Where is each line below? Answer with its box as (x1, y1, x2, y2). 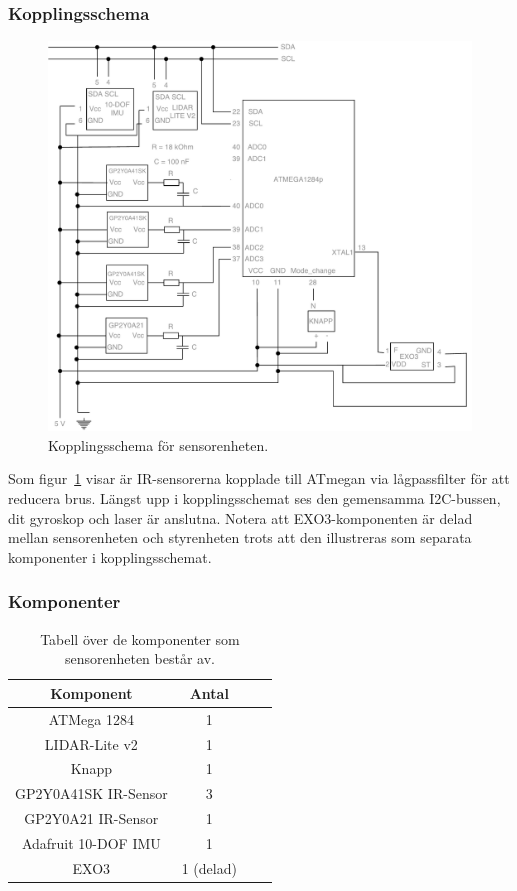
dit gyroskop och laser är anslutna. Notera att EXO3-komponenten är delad (8, 507, 473, 528)
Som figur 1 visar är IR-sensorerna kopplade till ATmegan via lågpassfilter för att (8, 468, 510, 489)
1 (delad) (181, 857, 237, 878)
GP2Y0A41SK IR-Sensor (15, 783, 168, 804)
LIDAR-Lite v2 (44, 733, 138, 754)
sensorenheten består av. (64, 648, 215, 669)
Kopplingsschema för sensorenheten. (48, 434, 269, 455)
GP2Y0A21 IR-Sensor (24, 808, 159, 829)
